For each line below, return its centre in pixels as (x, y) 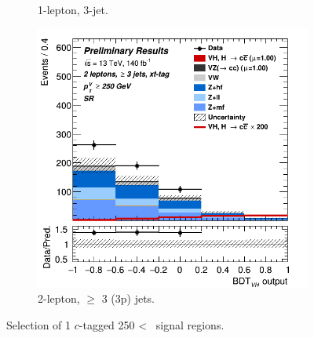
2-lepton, (59, 298)
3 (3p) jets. (128, 298)
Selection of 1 (39, 324)
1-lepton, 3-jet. (73, 9)
